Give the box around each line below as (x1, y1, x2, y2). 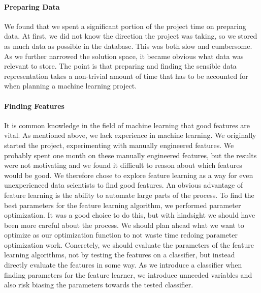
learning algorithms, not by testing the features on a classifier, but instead (4, 249, 235, 260)
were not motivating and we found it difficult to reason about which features (4, 160, 242, 170)
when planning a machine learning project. (4, 80, 137, 91)
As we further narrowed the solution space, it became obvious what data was (4, 50, 244, 61)
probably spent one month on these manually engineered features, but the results (4, 150, 257, 160)
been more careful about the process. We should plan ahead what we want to (4, 219, 244, 230)
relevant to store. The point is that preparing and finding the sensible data (4, 61, 237, 71)
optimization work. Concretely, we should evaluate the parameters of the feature (4, 239, 254, 250)
